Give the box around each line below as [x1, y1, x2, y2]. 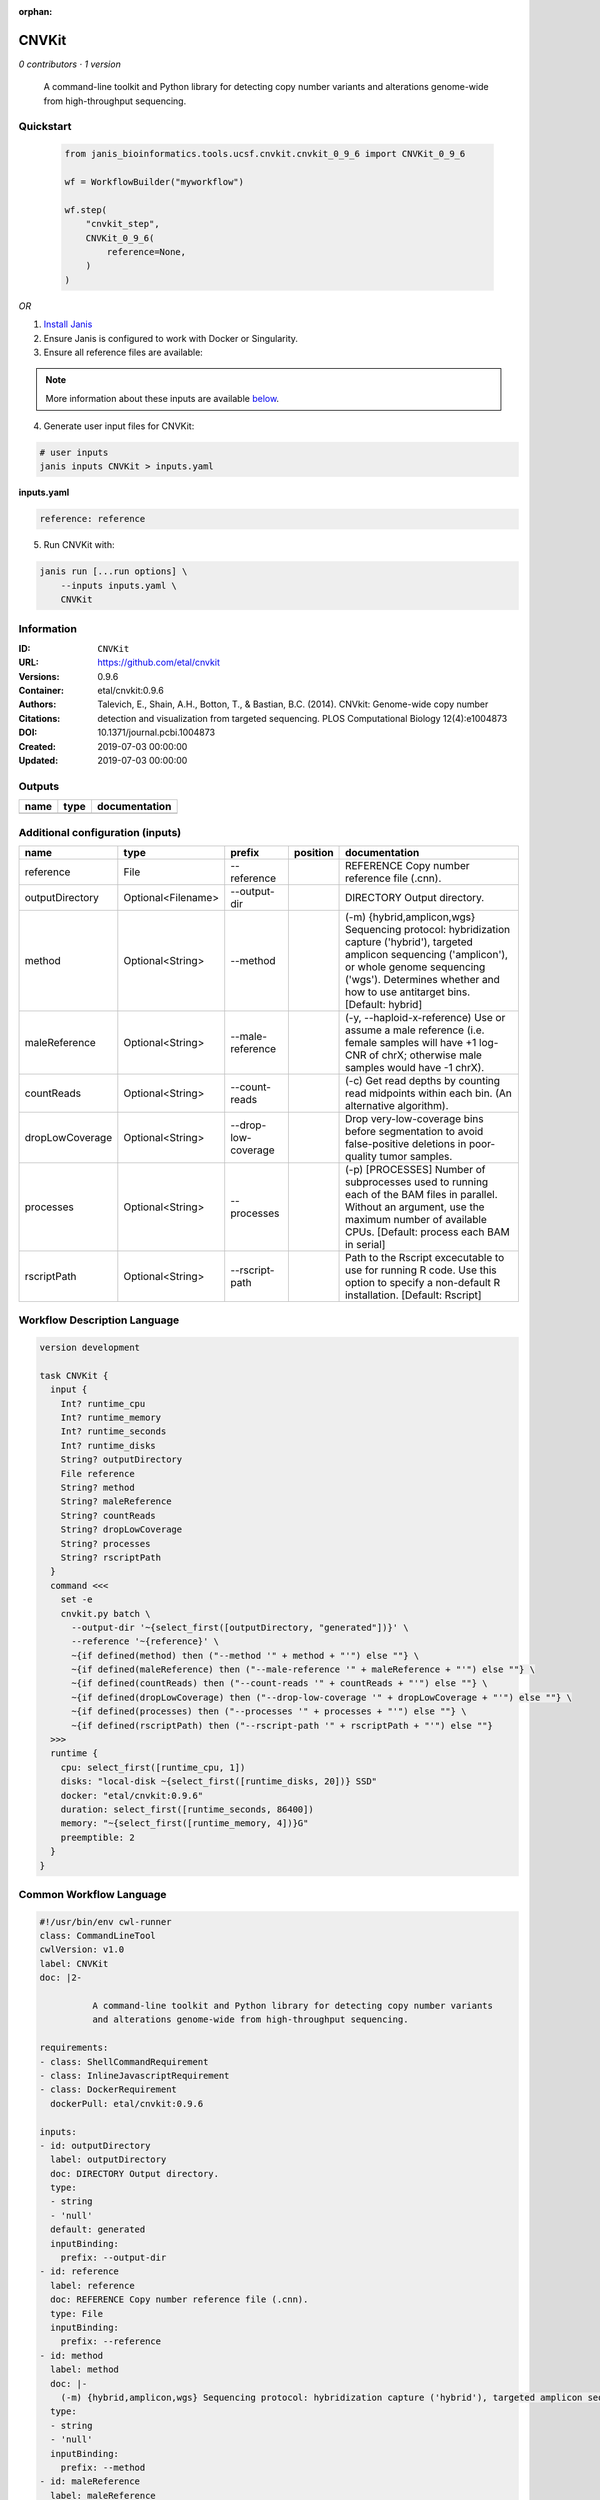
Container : [18, 685, 65, 697]
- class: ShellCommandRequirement [39, 2056, 209, 2067]
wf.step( [64, 204, 108, 215]
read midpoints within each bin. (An [345, 1086, 512, 1100]
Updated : [18, 755, 59, 767]
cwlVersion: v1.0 [39, 1944, 125, 1955]
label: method [50, 2364, 120, 2375]
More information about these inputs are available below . [45, 392, 280, 404]
